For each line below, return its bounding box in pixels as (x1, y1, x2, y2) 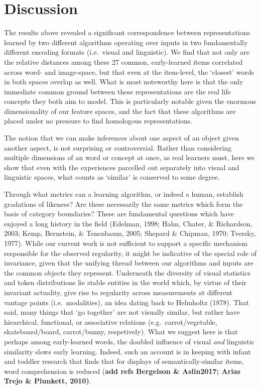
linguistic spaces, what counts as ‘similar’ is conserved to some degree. (4, 172, 220, 182)
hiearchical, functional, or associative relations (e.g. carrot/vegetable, (4, 316, 217, 327)
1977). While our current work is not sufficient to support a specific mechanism (4, 238, 248, 248)
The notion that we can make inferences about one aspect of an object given (4, 133, 239, 143)
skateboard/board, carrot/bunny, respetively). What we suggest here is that (4, 326, 238, 337)
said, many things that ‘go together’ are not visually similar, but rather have (4, 307, 240, 317)
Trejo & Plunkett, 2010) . (4, 375, 91, 386)
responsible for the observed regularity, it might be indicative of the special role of (4, 247, 257, 258)
